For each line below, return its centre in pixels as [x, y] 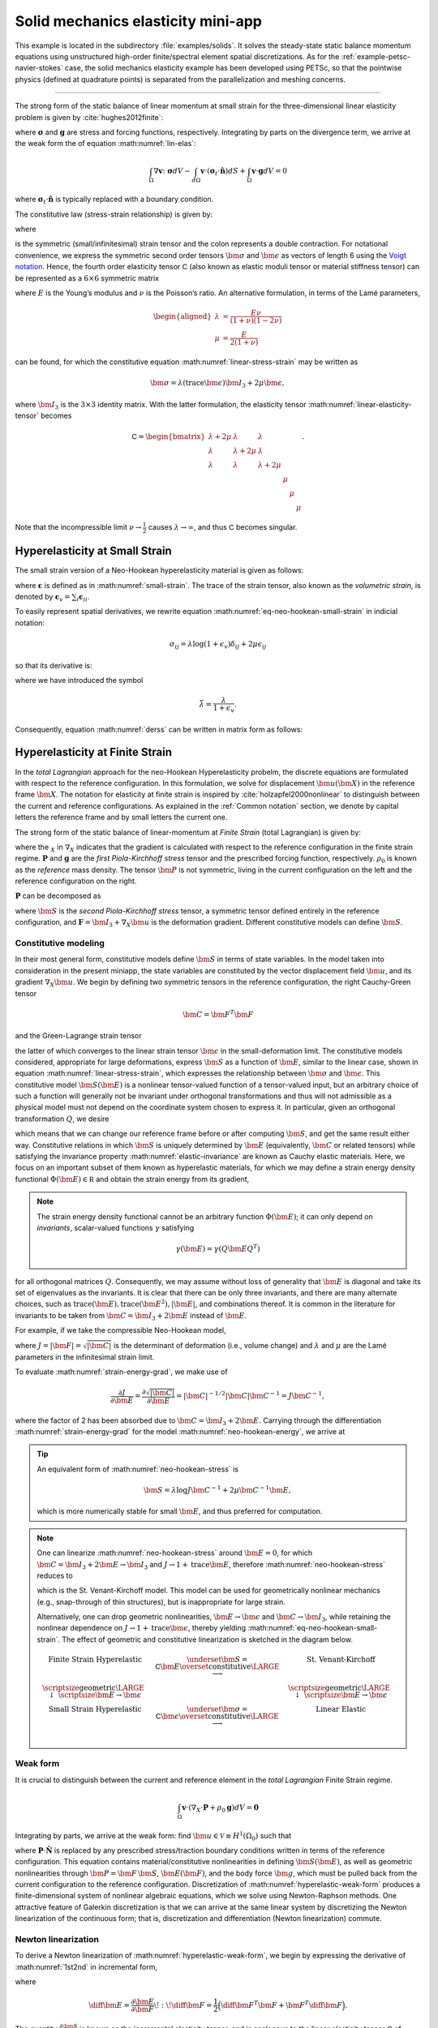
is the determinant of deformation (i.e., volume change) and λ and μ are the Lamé [250, 1345]
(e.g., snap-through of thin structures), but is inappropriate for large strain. [161, 1601]
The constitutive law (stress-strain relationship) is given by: [114, 214]
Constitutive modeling [60, 943]
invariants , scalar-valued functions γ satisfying [116, 1228]
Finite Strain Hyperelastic [95, 1660]
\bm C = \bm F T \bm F [218, 1014]
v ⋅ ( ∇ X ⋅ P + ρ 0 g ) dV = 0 [220, 1808]
